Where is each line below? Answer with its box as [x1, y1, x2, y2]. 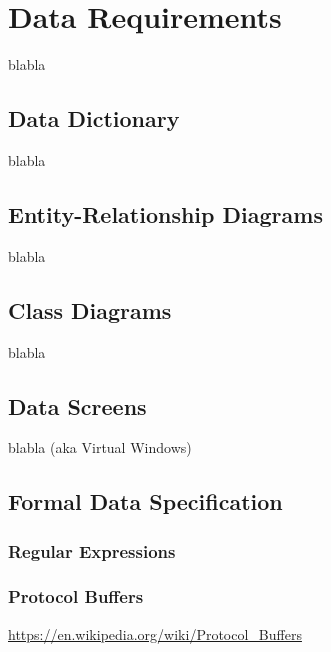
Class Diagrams [8, 294, 172, 325]
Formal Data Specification [8, 486, 283, 517]
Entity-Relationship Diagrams [8, 198, 323, 229]
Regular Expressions [8, 538, 176, 563]
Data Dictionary [8, 103, 180, 134]
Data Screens [8, 390, 147, 421]
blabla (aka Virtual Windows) [8, 437, 192, 458]
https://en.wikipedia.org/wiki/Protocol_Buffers [8, 623, 302, 644]
